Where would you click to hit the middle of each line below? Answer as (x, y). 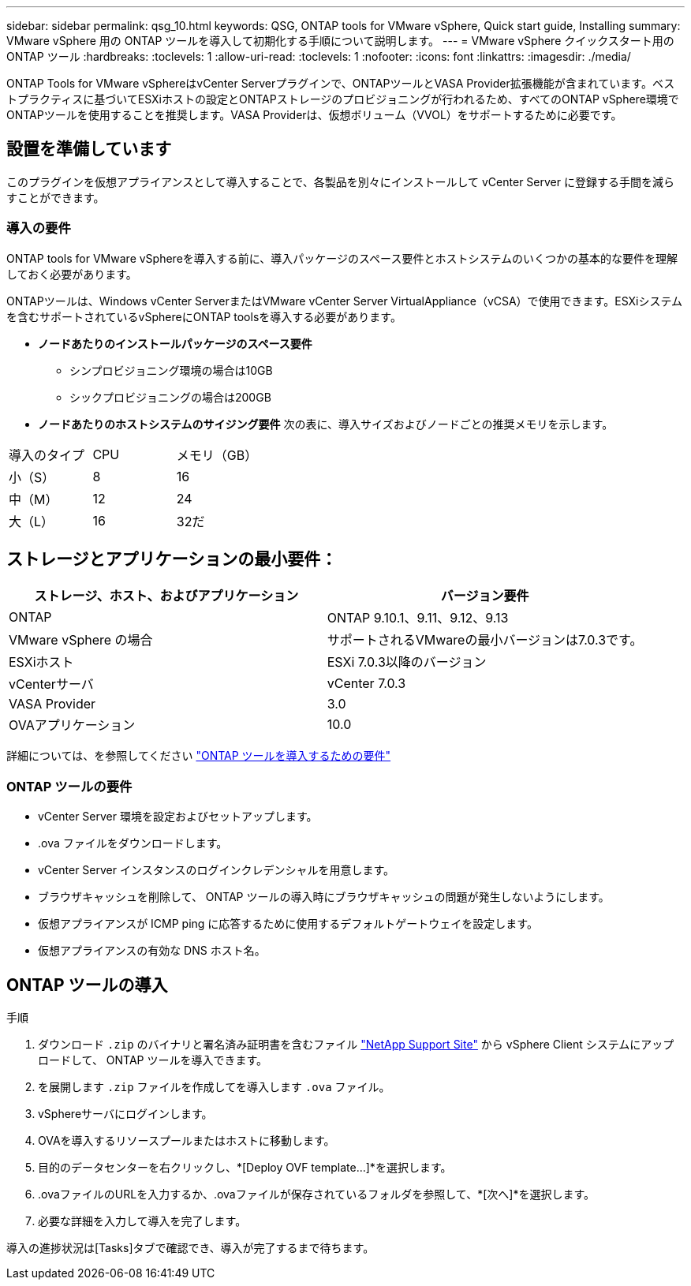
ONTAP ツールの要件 (69, 786)
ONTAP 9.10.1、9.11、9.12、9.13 (418, 618)
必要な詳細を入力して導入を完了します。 (142, 1221)
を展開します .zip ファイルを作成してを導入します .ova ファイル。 (214, 1087)
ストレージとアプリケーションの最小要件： (172, 559)
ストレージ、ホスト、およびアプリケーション (166, 596)
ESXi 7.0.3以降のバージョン (407, 662)
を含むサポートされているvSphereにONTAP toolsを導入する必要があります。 (204, 316)
